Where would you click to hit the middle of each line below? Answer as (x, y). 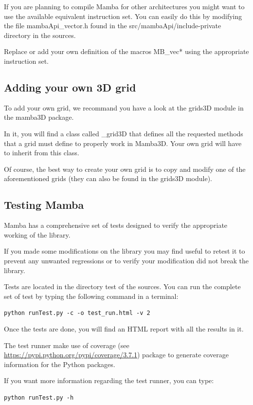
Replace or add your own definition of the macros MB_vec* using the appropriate (126, 51)
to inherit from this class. (42, 153)
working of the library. (37, 234)
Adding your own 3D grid (70, 87)
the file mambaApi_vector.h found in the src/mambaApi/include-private (113, 26)
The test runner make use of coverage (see (67, 345)
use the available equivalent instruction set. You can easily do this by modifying (123, 16)
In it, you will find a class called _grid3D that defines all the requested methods (124, 133)
